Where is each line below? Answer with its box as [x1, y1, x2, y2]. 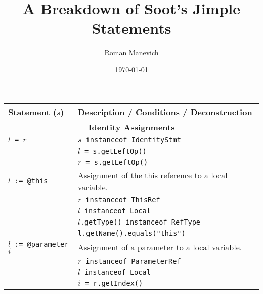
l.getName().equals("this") [77, 229, 186, 237]
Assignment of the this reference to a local [77, 169, 228, 181]
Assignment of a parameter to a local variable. [77, 241, 242, 253]
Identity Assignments [88, 121, 175, 133]
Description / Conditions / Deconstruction [77, 105, 252, 118]
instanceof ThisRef [85, 195, 160, 204]
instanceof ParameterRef [85, 256, 181, 265]
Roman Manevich [104, 47, 159, 58]
